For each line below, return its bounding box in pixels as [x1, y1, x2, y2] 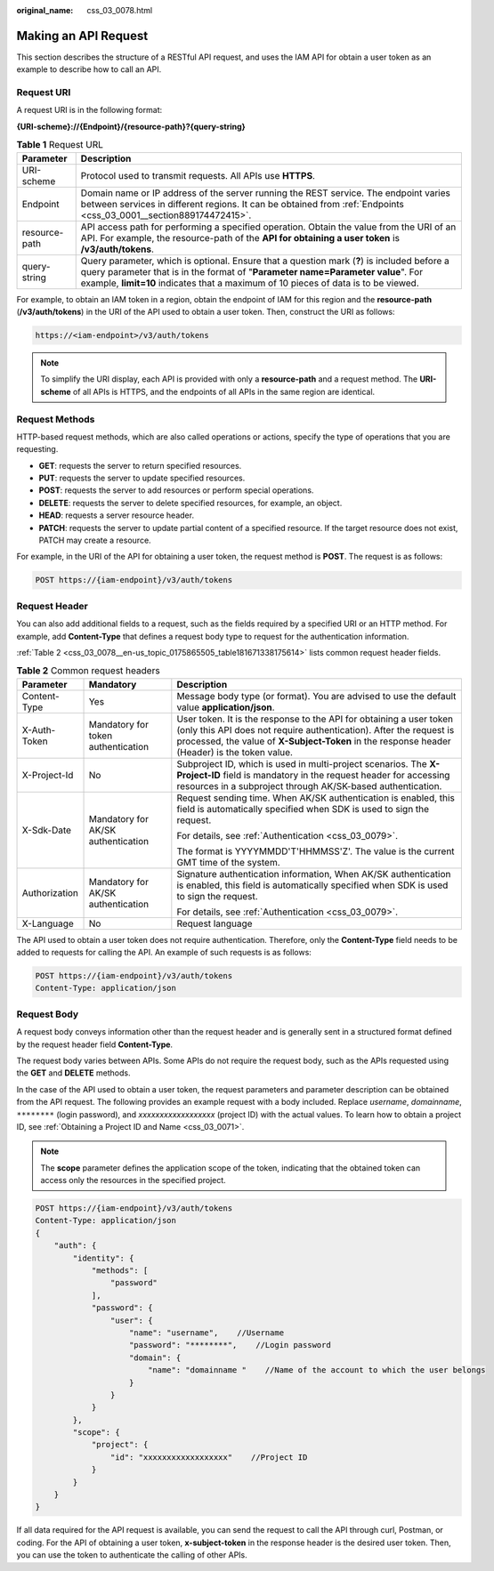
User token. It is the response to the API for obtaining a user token [176, 713, 454, 725]
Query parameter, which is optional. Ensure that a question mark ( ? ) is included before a [80, 254, 449, 267]
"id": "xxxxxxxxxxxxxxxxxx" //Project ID [109, 1452, 308, 1462]
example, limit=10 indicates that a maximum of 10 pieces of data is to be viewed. [80, 277, 420, 289]
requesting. [16, 444, 59, 455]
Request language [176, 917, 253, 930]
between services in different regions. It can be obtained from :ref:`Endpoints [80, 197, 404, 210]
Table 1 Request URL [16, 139, 104, 151]
